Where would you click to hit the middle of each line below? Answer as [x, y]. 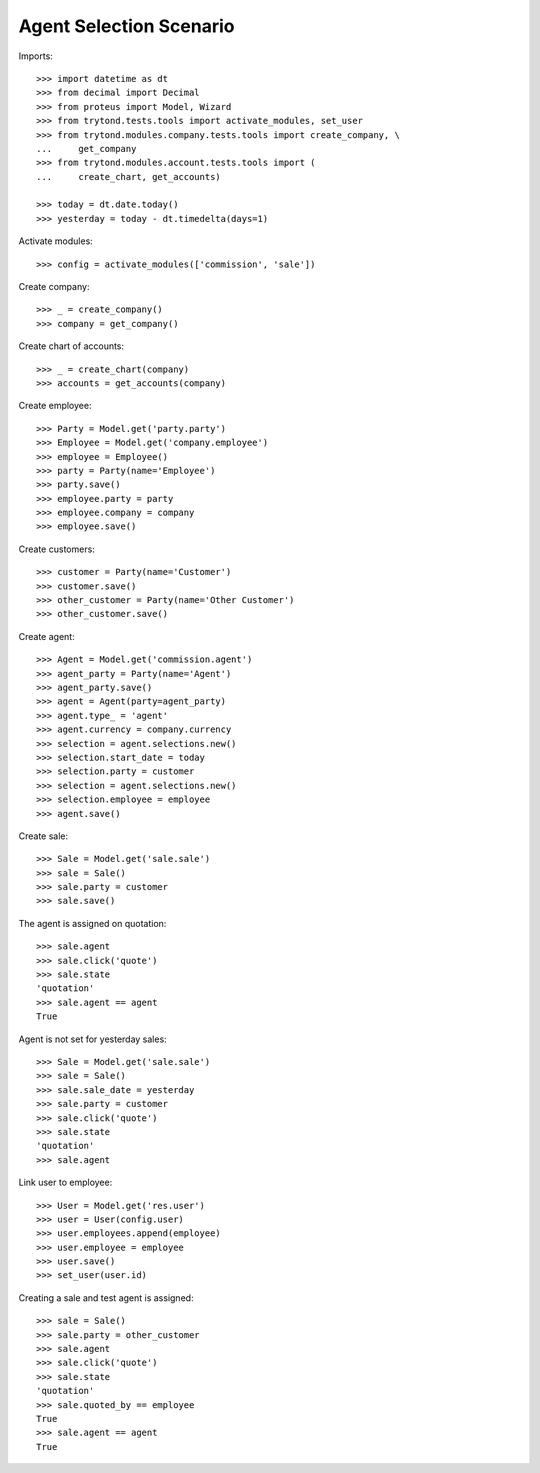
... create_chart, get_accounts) [129, 176]
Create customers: [56, 549]
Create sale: [43, 836]
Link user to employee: [65, 1182]
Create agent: [46, 636]
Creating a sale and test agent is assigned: [106, 1297]
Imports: [36, 56]
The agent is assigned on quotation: [92, 923]
